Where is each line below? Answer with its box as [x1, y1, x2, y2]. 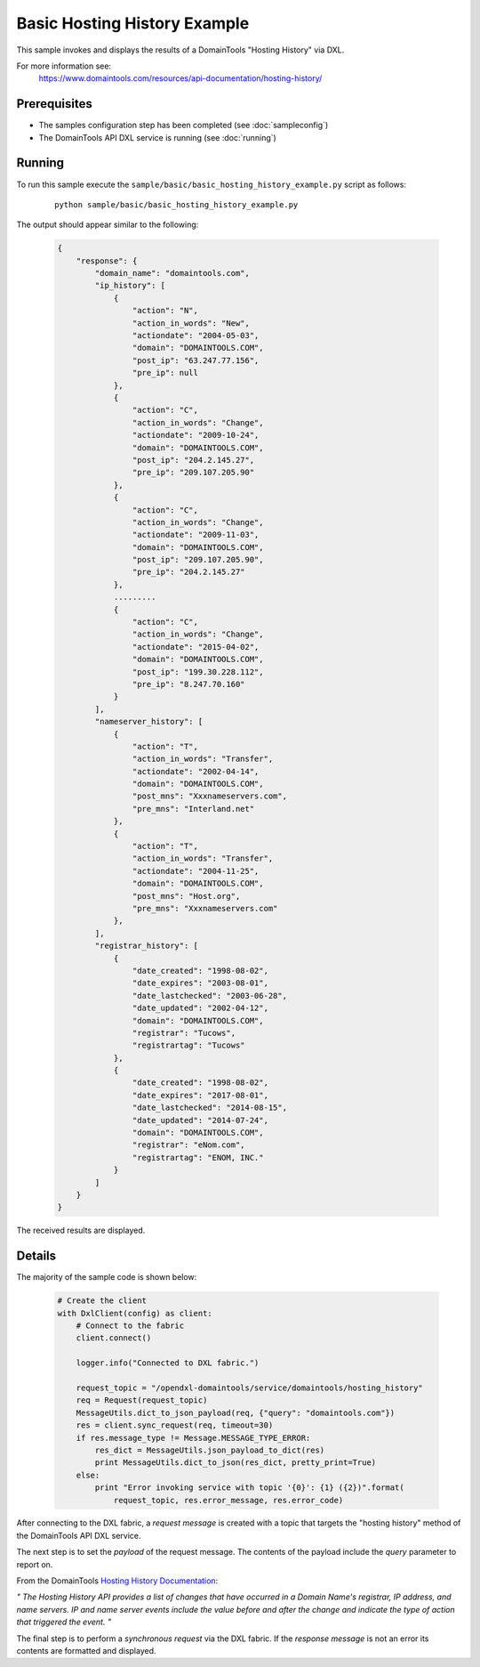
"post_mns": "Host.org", [132, 891, 241, 901]
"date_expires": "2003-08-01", [132, 978, 268, 988]
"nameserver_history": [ [94, 716, 204, 727]
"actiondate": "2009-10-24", [132, 430, 260, 441]
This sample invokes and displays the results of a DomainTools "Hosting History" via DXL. [16, 45, 345, 55]
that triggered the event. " [16, 1616, 111, 1628]
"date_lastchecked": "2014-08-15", [132, 1103, 288, 1113]
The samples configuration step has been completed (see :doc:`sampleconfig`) [38, 120, 329, 131]
